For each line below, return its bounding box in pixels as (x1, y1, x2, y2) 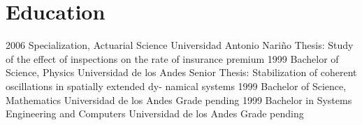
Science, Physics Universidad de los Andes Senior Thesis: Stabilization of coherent (6, 65, 357, 80)
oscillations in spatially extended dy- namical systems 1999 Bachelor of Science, (6, 78, 347, 93)
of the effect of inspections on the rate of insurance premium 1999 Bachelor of (6, 51, 339, 66)
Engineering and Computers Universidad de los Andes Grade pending (6, 106, 304, 121)
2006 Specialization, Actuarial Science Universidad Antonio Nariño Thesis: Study (6, 38, 354, 52)
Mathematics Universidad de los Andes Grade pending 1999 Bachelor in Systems (6, 92, 352, 107)
